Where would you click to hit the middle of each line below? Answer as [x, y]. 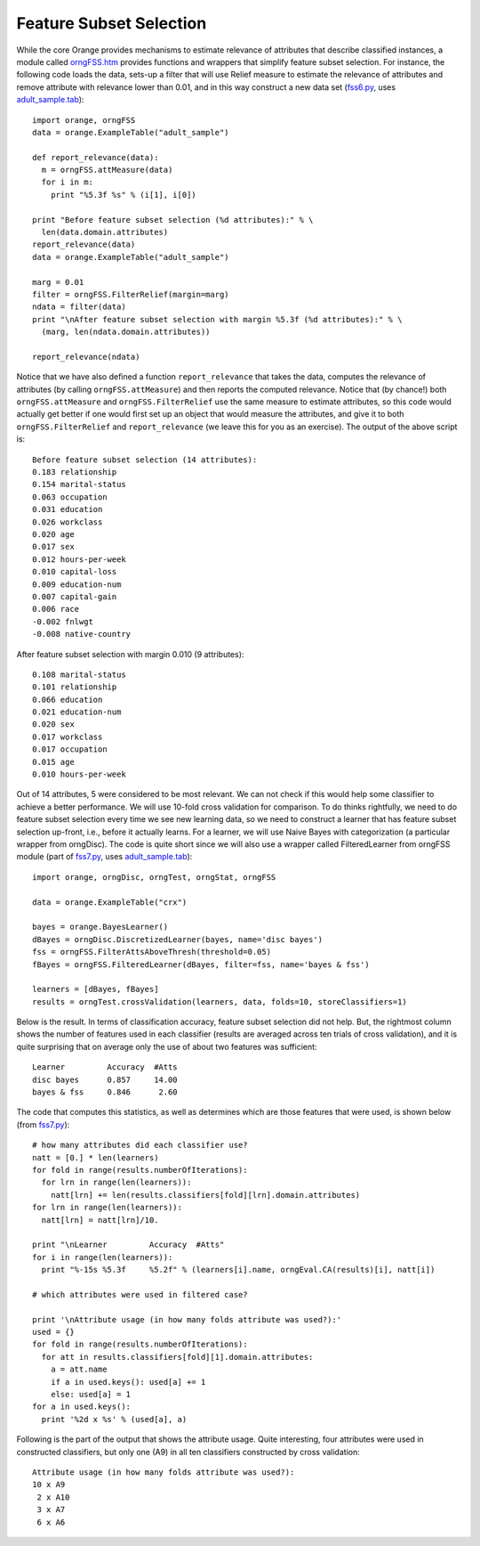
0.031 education [68, 509]
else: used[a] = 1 [91, 1394]
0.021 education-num [77, 712]
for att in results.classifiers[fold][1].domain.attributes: [177, 1357]
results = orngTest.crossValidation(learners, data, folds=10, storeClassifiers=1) [220, 1001]
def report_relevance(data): [96, 157]
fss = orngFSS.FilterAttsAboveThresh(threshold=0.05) [152, 952]
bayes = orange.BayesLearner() [100, 927]
